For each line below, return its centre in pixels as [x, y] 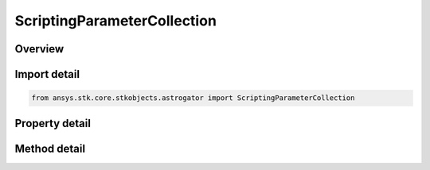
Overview [39, 49]
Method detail [50, 148]
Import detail [47, 74]
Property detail [53, 123]
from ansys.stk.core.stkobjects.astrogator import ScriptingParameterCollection [193, 98]
